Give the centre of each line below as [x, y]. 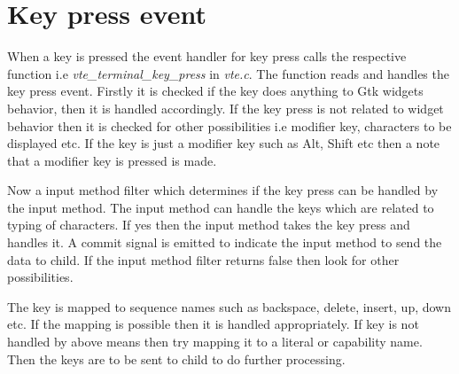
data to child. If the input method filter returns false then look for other [203, 259]
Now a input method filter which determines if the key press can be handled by [223, 190]
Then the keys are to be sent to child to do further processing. [176, 358]
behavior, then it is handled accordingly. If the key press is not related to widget [226, 108]
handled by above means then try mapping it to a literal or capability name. [215, 342]
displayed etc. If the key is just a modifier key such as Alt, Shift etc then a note [224, 143]
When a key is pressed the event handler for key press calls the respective [207, 56]
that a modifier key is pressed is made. [112, 160]
